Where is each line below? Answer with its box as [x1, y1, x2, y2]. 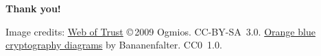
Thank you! [5, 1, 61, 15]
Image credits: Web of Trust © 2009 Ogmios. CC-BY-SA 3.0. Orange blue [5, 24, 316, 38]
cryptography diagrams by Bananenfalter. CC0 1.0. [5, 38, 222, 52]
